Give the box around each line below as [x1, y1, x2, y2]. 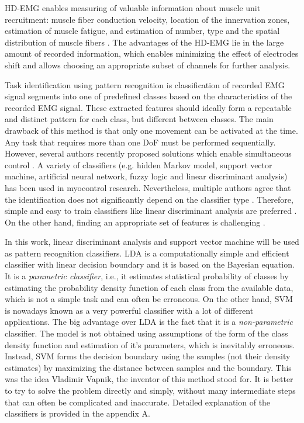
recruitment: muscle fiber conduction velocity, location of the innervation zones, [5, 13, 290, 25]
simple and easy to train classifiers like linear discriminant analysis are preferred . [5, 204, 297, 217]
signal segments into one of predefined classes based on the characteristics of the [5, 90, 292, 102]
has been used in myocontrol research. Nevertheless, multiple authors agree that [5, 181, 291, 193]
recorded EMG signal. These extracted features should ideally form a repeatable [5, 101, 292, 113]
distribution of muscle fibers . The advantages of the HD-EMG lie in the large [5, 36, 284, 48]
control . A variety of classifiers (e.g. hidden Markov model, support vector [5, 158, 272, 171]
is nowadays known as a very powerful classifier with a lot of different [5, 304, 254, 316]
